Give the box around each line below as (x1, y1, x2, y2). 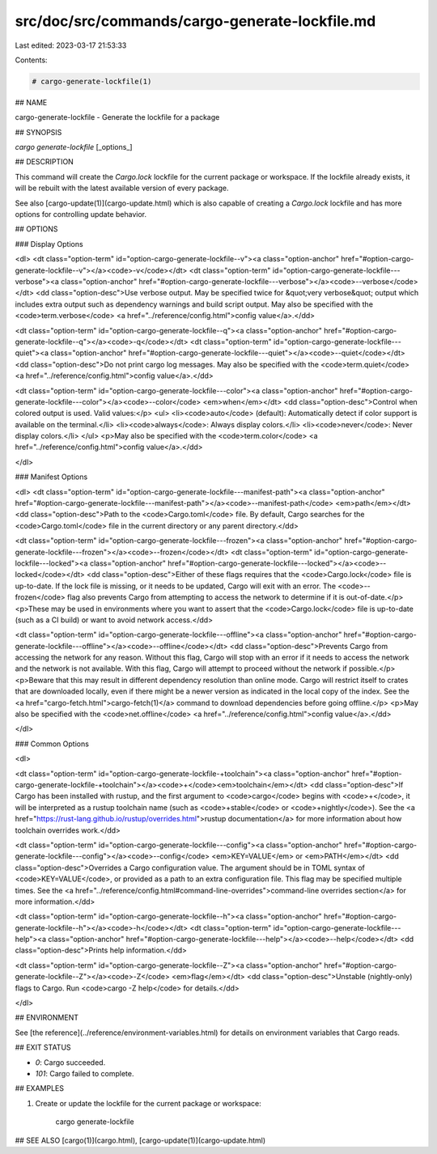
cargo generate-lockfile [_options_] (15, 142, 133, 152)
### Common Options (15, 739, 89, 749)
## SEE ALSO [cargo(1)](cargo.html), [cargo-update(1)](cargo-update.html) (15, 1135, 266, 1145)
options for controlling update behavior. (15, 210, 147, 219)
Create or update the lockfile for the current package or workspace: (35, 1098, 262, 1108)
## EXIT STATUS (15, 1042, 72, 1052)
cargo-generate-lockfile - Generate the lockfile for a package (15, 112, 220, 122)
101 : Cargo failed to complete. (35, 1068, 134, 1078)
